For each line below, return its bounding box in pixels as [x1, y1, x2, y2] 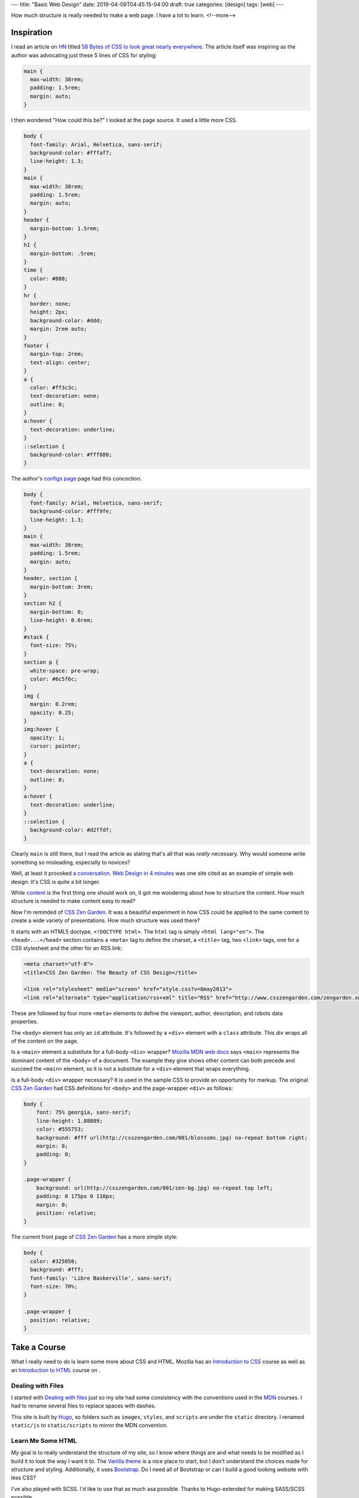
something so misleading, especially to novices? [11, 859, 130, 866]
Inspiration [11, 28, 53, 38]
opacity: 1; [30, 734, 65, 741]
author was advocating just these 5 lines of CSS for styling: [11, 52, 157, 59]
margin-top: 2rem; [30, 351, 84, 358]
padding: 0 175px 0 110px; [36, 1193, 116, 1200]
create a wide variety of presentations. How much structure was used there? [11, 917, 200, 924]
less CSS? [11, 1474, 36, 1481]
